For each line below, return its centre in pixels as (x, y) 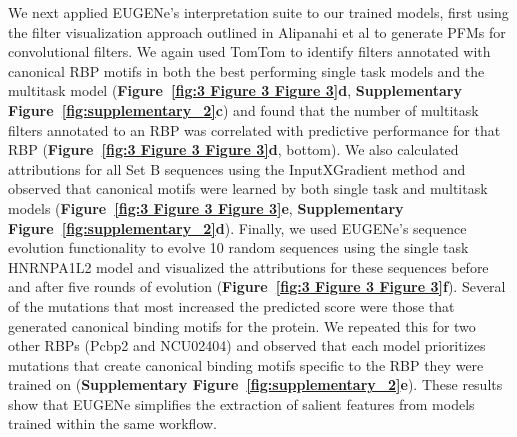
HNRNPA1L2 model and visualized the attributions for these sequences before (248, 266)
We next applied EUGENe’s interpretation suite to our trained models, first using (258, 12)
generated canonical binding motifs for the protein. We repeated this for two (242, 325)
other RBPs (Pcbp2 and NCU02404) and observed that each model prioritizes (247, 345)
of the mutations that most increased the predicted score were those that (231, 305)
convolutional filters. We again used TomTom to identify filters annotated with (249, 51)
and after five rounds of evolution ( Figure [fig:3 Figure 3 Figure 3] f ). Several (257, 286)
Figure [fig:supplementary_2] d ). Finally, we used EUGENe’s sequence (237, 227)
